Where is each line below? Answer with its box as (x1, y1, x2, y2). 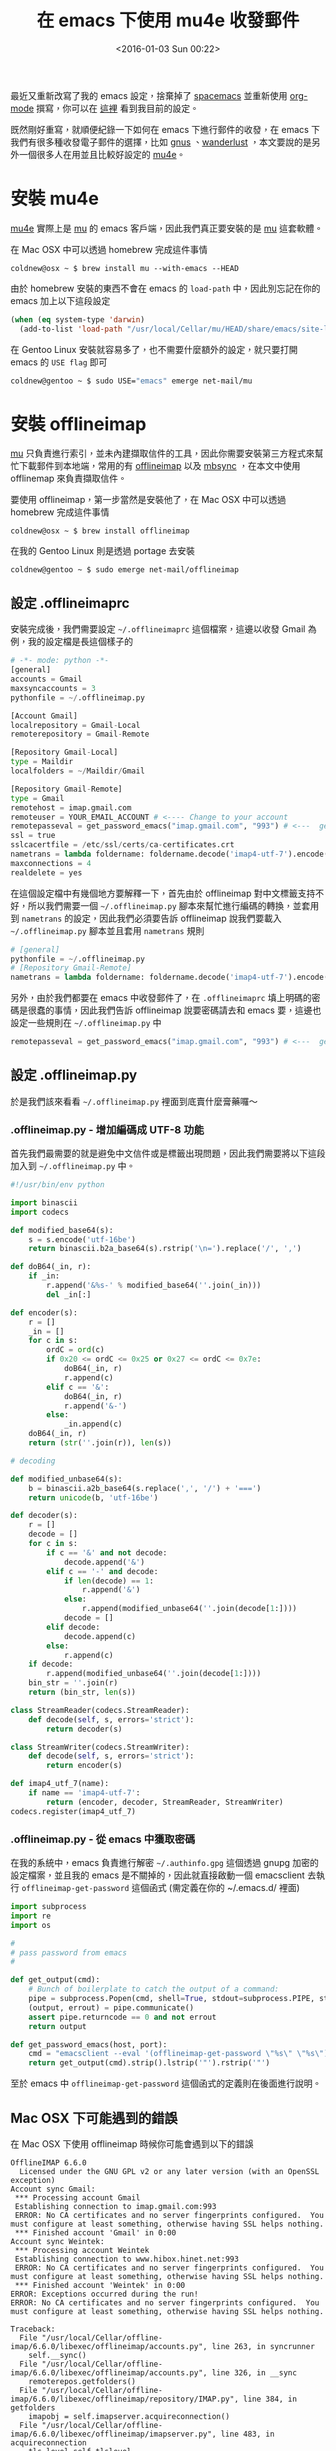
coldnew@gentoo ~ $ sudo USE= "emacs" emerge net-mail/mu (10, 376, 253, 386)
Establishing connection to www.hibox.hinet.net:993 (14, 2254, 240, 2264)
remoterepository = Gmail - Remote (10, 729, 150, 740)
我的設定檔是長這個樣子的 (27, 636, 133, 648)
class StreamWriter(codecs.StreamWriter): (10, 1742, 190, 1752)
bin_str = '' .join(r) (28, 1678, 118, 1688)
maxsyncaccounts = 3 (10, 683, 97, 693)
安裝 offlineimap (10, 412, 147, 435)
